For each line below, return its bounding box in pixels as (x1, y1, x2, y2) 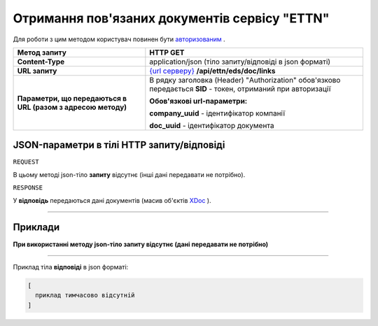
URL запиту (17, 66, 57, 76)
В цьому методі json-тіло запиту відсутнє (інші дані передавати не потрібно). (13, 170, 246, 178)
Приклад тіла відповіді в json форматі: (13, 262, 129, 271)
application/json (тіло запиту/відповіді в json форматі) (149, 57, 331, 66)
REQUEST (13, 158, 40, 166)
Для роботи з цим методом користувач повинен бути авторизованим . (13, 35, 225, 43)
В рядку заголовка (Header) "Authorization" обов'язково (149, 75, 341, 85)
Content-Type (17, 57, 65, 66)
